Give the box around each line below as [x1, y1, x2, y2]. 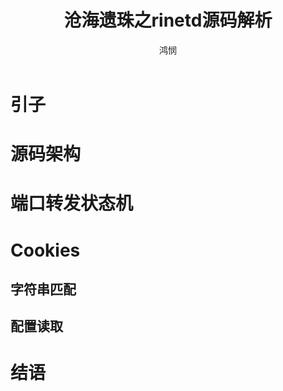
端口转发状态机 [10, 192, 134, 215]
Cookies [10, 239, 81, 261]
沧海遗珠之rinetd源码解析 [63, 9, 273, 32]
